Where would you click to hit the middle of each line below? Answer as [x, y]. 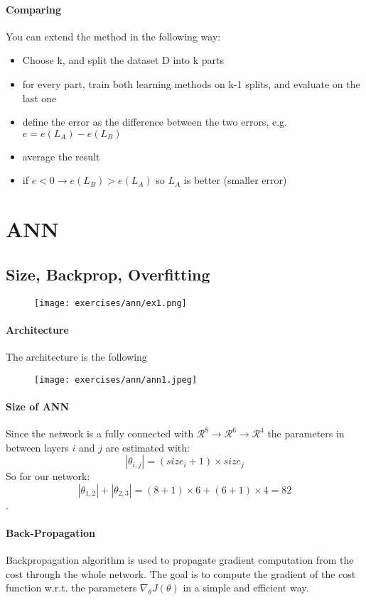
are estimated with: [147, 447]
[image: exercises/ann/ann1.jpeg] [116, 380]
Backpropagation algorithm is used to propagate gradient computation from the [180, 560]
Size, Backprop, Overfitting [108, 274]
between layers [37, 447]
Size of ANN [37, 406]
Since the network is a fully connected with [100, 433]
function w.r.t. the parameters [71, 588]
